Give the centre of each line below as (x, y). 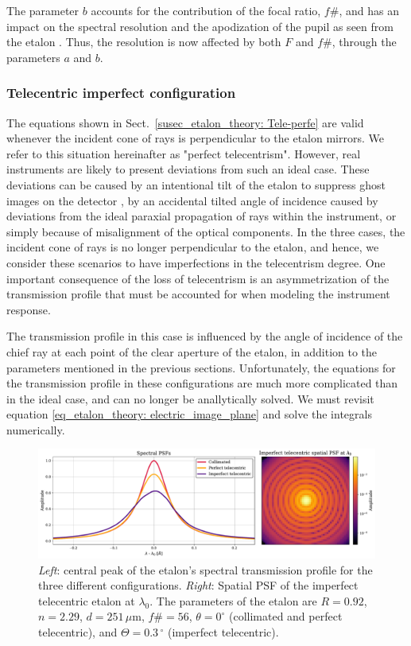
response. (29, 309)
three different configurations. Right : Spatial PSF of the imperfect (198, 585)
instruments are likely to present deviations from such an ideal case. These (188, 169)
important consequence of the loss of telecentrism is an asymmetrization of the (198, 278)
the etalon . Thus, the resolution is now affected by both (144, 42)
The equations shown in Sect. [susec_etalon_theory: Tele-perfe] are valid (185, 122)
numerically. (36, 429)
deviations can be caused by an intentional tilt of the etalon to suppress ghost (196, 184)
